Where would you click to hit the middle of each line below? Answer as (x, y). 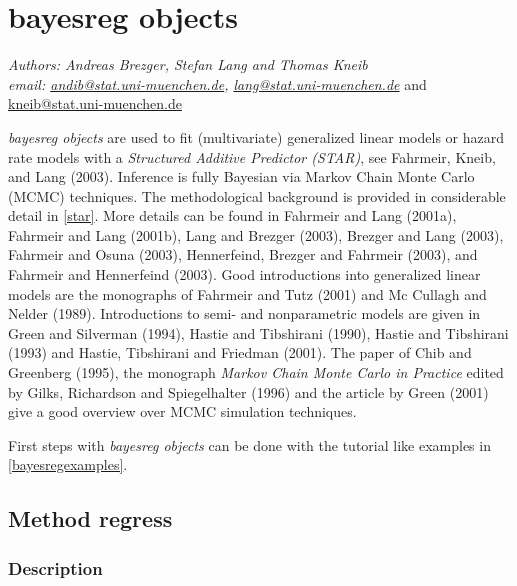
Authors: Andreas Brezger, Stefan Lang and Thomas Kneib (188, 64)
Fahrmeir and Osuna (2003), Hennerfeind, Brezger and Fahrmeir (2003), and (243, 254)
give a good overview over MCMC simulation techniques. (182, 411)
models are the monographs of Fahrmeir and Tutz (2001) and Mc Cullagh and (247, 293)
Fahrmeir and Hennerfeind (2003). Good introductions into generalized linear (244, 274)
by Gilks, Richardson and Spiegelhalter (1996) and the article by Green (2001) (248, 391)
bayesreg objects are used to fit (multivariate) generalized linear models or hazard (256, 136)
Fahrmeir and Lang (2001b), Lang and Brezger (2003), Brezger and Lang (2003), (256, 234)
